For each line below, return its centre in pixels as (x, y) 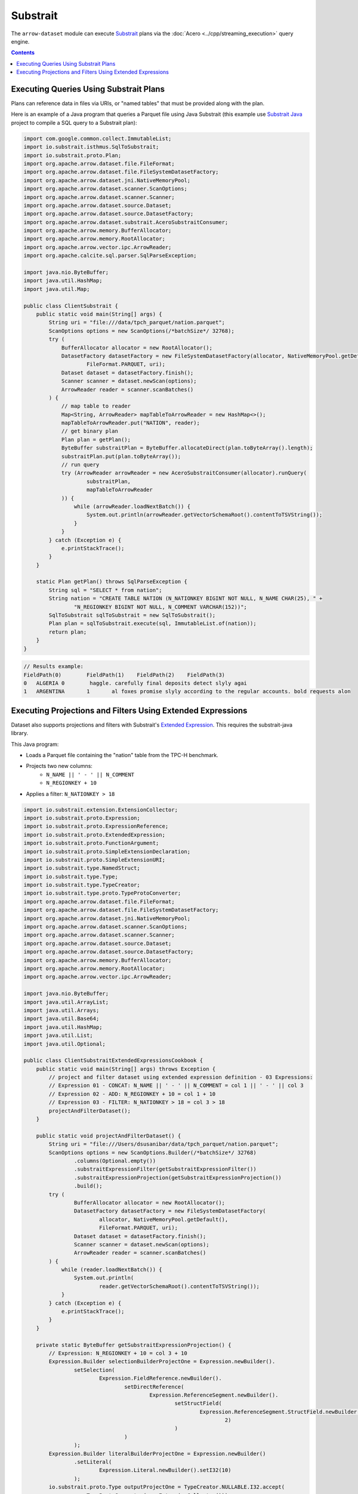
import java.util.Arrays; (61, 1010)
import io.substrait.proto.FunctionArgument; (91, 843)
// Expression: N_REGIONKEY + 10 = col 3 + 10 (118, 1353)
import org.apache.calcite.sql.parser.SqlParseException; (110, 256)
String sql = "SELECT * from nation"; (105, 590)
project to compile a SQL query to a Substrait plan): (74, 123)
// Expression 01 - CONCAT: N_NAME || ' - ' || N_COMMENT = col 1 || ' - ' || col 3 (176, 1086)
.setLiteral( (93, 1462)
